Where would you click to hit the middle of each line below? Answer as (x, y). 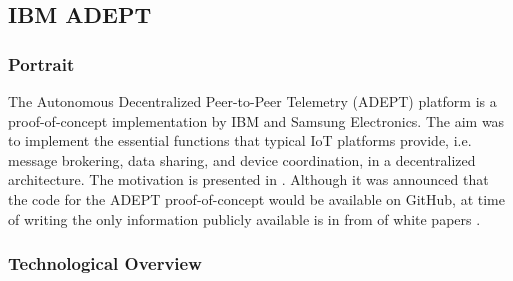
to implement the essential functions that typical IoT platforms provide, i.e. (240, 140)
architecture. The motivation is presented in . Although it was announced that (248, 179)
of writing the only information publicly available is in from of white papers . (244, 218)
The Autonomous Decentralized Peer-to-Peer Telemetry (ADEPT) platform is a (252, 101)
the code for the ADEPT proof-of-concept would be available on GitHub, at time (256, 198)
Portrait (41, 63)
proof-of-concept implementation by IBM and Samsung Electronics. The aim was (256, 120)
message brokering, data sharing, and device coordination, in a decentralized (242, 159)
